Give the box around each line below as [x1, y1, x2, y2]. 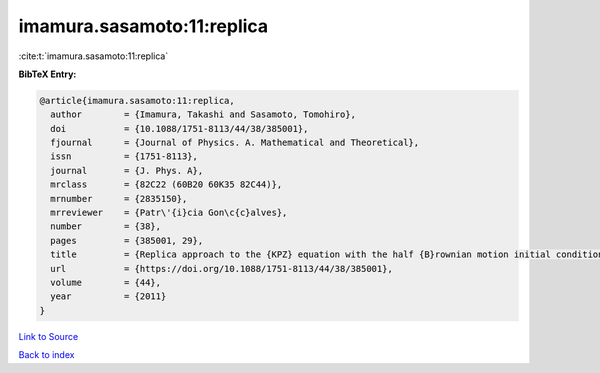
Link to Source [18, 330, 79, 342]
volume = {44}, [50, 277, 162, 288]
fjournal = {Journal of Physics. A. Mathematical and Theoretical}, [50, 137, 420, 149]
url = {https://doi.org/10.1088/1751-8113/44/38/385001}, [50, 263, 394, 274]
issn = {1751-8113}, [50, 151, 199, 162]
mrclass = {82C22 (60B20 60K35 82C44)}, [50, 179, 283, 190]
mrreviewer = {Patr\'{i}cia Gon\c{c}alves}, [50, 207, 288, 219]
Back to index [18, 349, 75, 361]
